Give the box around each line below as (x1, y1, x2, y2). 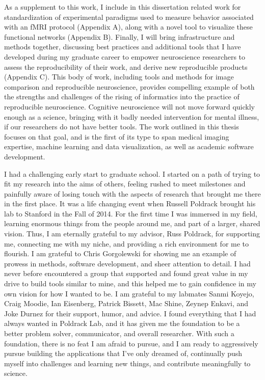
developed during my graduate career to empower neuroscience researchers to (4, 51, 246, 62)
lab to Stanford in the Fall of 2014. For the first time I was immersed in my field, (4, 208, 257, 219)
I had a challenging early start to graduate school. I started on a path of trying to (4, 168, 260, 179)
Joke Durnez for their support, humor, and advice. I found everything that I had (4, 308, 256, 318)
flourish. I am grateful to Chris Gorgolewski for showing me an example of (4, 248, 236, 259)
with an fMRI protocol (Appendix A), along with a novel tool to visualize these (4, 21, 253, 32)
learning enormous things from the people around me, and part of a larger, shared (4, 218, 260, 229)
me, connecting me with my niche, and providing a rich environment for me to (4, 238, 249, 249)
